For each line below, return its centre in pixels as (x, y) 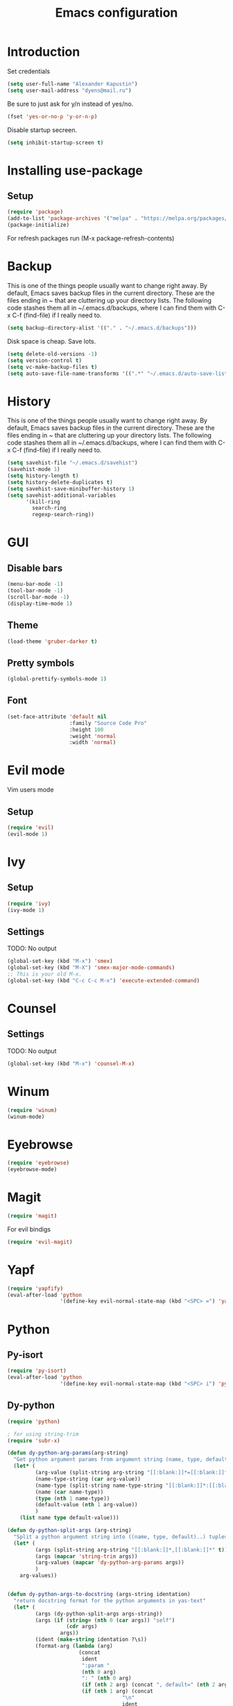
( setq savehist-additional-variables (62, 495)
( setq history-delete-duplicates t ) (60, 482)
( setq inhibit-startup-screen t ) (55, 143)
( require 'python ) (34, 1421)
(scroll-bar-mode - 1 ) (38, 597)
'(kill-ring (43, 502)
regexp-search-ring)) (63, 515)
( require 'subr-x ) (34, 1441)
